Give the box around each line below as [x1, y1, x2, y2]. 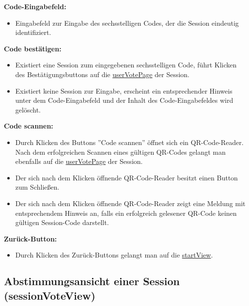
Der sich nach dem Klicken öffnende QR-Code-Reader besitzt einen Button [15, 172, 238, 182]
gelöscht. [15, 104, 41, 114]
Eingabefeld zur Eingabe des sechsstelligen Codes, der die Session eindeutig [15, 17, 239, 28]
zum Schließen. [15, 182, 60, 192]
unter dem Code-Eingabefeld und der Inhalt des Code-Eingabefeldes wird [15, 95, 233, 105]
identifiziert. [15, 27, 51, 37]
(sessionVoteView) [4, 288, 95, 303]
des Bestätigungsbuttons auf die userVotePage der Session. [15, 69, 189, 79]
